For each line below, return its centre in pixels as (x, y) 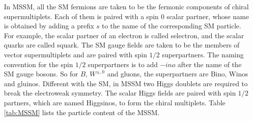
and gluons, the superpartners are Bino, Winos (178, 74)
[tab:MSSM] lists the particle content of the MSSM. (82, 112)
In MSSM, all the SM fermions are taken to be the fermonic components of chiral (126, 6)
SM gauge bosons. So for (41, 74)
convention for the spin (39, 64)
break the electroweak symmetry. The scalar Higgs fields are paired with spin (120, 93)
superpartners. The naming (203, 54)
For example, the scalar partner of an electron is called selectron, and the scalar (124, 35)
